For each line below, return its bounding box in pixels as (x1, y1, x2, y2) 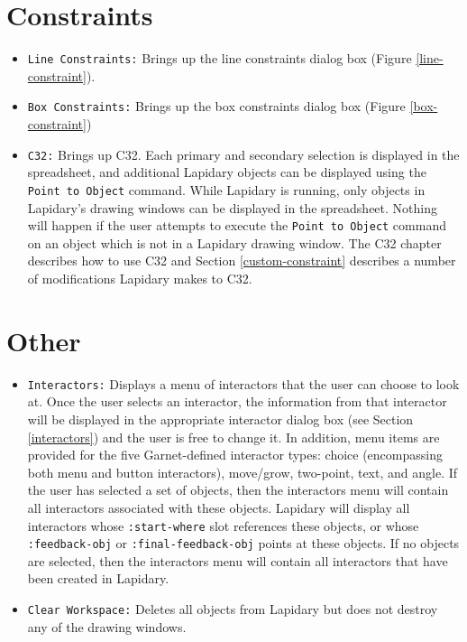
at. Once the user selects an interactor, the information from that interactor (27, 392, 447, 411)
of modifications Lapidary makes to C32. (27, 268, 252, 287)
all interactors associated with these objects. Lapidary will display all (27, 498, 410, 516)
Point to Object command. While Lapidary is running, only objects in (27, 180, 426, 199)
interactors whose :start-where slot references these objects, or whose (27, 516, 419, 535)
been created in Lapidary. (27, 569, 169, 588)
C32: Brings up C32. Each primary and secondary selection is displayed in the (27, 144, 460, 163)
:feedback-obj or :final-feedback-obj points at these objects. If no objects (27, 534, 460, 553)
